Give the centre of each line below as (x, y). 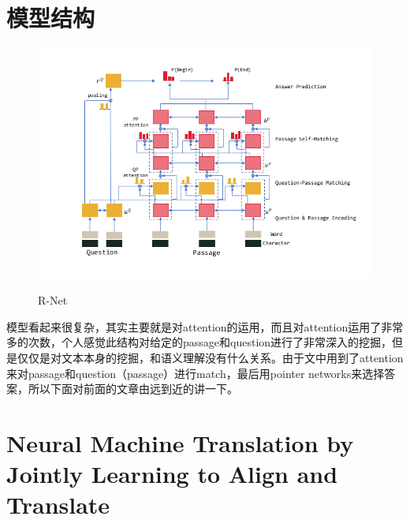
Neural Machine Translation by (180, 443)
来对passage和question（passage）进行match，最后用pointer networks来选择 (196, 373)
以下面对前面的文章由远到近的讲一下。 (138, 389)
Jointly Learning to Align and (172, 474)
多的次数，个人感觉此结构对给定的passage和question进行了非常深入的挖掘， (199, 342)
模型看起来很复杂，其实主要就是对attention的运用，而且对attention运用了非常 (205, 326)
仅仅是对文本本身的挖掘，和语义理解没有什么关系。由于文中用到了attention (210, 358)
